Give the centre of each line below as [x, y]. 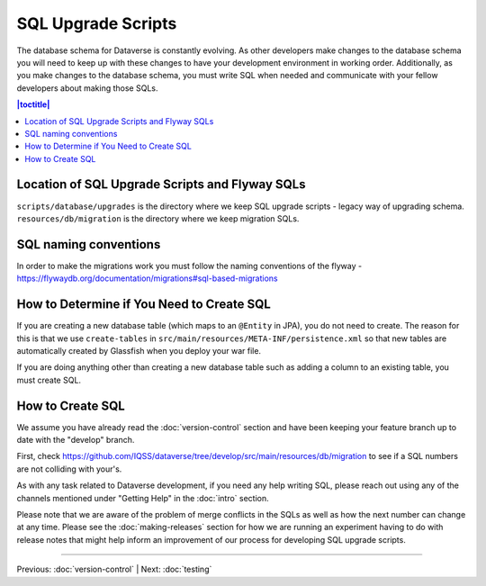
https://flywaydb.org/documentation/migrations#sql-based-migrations [147, 278]
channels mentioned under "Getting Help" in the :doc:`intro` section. [143, 498]
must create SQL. [49, 380]
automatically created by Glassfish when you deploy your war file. [139, 350]
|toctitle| [33, 104]
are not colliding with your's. [69, 469]
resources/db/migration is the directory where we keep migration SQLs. [158, 218]
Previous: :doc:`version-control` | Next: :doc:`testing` [114, 569]
